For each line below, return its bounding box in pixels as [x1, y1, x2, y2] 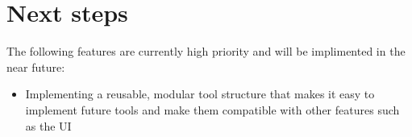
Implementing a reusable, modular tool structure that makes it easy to [25, 85, 375, 102]
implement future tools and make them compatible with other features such [25, 101, 400, 118]
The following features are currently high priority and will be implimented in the [6, 43, 406, 60]
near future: [6, 58, 65, 75]
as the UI [25, 117, 72, 134]
